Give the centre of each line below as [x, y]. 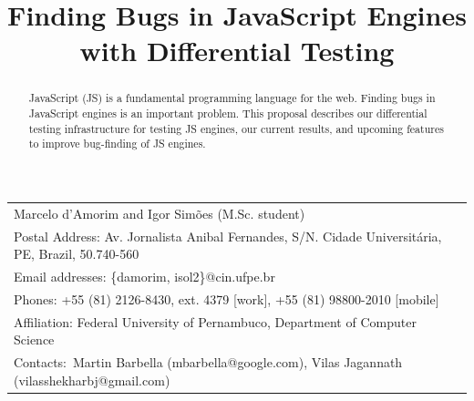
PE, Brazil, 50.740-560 [77, 254]
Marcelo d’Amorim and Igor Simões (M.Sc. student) [160, 213]
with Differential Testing [237, 51]
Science [34, 339]
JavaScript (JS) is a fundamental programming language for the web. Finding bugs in [232, 98]
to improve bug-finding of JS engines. [117, 144]
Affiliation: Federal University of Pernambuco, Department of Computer [215, 321]
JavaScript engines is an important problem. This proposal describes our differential [228, 113]
